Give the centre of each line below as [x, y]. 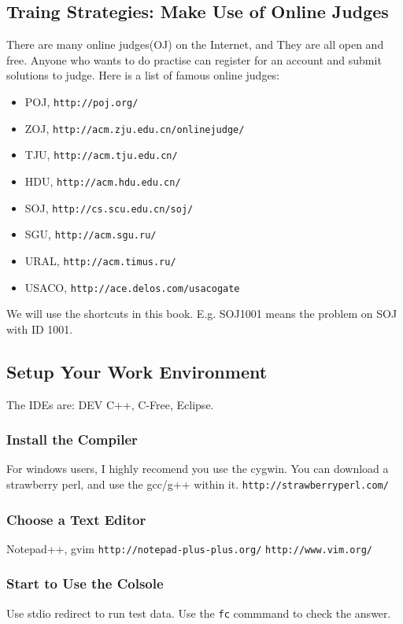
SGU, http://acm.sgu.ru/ [91, 234]
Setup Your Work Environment [137, 371]
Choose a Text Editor [76, 519]
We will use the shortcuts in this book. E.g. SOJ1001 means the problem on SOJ [202, 314]
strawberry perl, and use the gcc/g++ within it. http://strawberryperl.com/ [198, 484]
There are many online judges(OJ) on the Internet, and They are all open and [195, 44]
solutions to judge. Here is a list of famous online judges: [143, 75]
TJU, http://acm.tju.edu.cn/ [101, 155]
